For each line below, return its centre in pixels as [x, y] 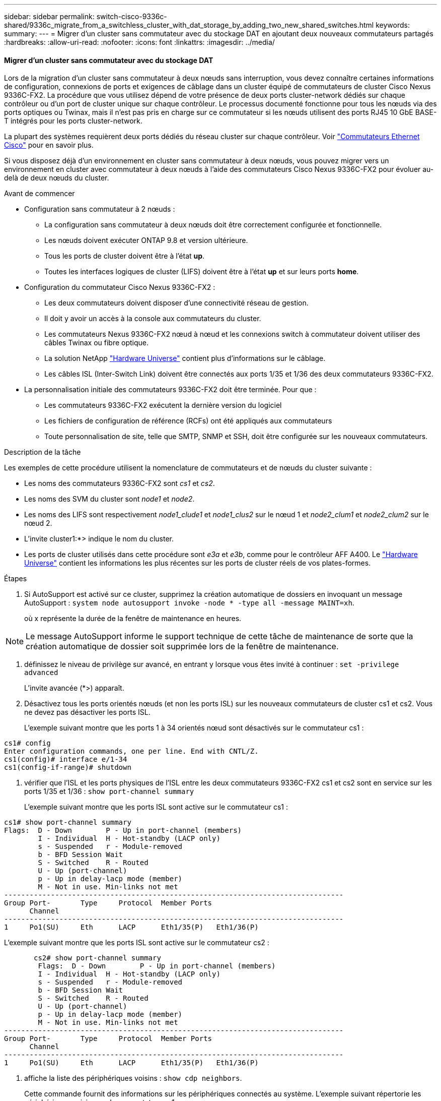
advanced [41, 673]
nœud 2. [38, 523]
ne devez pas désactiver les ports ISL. [87, 712]
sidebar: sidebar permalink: [49, 16]
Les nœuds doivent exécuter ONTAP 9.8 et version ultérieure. [146, 240]
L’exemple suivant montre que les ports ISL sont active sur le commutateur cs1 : [156, 807]
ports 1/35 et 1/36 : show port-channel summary [109, 791]
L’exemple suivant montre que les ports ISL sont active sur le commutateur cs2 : [137, 943]
